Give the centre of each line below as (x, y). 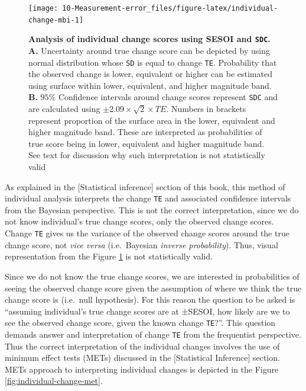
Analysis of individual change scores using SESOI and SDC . (149, 39)
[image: (43, 8)
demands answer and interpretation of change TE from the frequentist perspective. (153, 334)
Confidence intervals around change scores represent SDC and (168, 97)
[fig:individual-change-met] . (54, 381)
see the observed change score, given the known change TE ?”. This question (140, 323)
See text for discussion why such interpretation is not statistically (147, 155)
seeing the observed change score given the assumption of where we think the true (153, 288)
